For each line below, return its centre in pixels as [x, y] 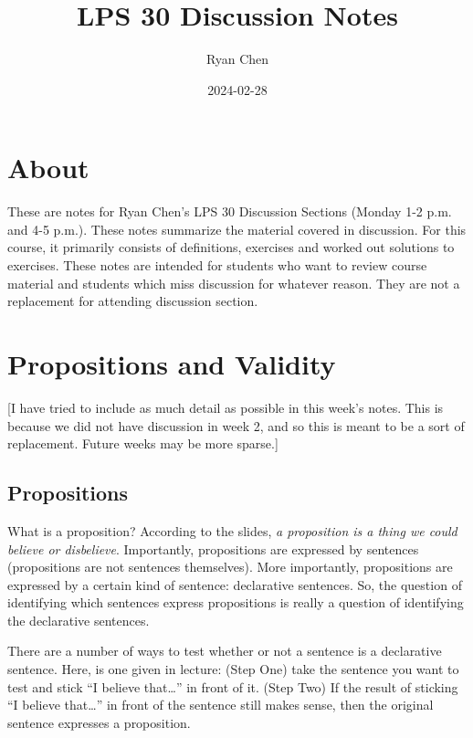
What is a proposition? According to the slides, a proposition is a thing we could [232, 530]
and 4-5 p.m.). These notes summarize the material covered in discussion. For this [237, 229]
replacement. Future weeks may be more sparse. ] [143, 443]
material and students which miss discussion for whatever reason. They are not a [234, 283]
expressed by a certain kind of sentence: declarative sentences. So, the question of [235, 584]
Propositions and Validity [172, 364]
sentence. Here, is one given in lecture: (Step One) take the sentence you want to [233, 669]
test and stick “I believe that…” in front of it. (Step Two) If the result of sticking [233, 686]
